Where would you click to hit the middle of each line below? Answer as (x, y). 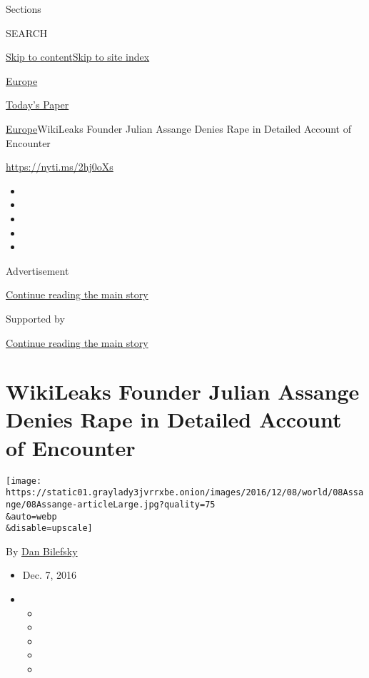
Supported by (35, 318)
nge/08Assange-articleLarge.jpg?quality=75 (111, 504)
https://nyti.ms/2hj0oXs (60, 167)
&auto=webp (31, 516)
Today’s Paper (37, 105)
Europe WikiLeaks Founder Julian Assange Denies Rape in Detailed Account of (178, 128)
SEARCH (27, 32)
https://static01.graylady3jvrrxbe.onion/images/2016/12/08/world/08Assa (185, 493)
